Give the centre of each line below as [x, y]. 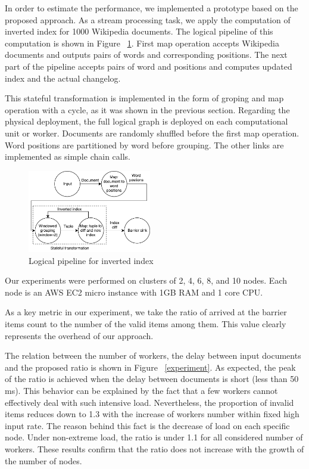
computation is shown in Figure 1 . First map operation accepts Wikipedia [142, 43]
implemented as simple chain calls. [68, 156]
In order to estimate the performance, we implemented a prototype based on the [152, 8]
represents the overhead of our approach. [79, 335]
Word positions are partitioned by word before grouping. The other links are [144, 145]
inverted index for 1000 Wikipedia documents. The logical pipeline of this [139, 31]
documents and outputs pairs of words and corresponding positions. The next [146, 55]
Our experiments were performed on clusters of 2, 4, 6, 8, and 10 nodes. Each [146, 280]
